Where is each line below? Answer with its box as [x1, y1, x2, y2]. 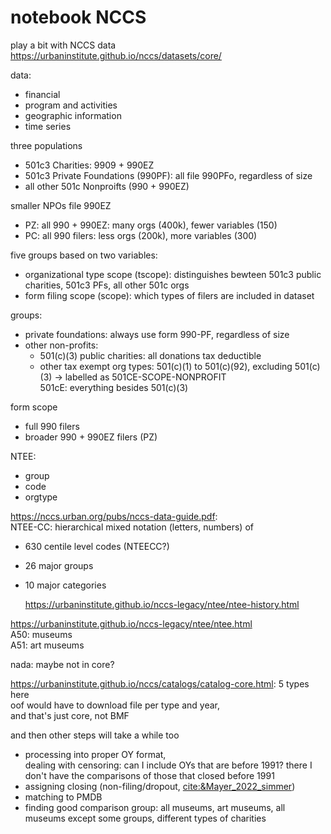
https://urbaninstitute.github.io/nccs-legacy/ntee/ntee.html [10, 617, 253, 630]
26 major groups [24, 559, 94, 571]
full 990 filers [24, 420, 80, 432]
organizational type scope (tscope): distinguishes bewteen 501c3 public [24, 268, 322, 280]
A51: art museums [10, 639, 85, 651]
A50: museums [10, 628, 73, 640]
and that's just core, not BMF [10, 709, 130, 721]
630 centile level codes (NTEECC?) [24, 540, 170, 552]
